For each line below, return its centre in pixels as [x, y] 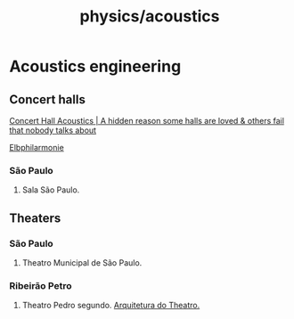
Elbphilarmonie [37, 147]
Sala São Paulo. [51, 190]
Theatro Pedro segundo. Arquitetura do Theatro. [111, 306]
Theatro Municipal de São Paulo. [82, 262]
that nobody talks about [53, 130]
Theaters [35, 218]
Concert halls [48, 99]
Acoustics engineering [95, 66]
